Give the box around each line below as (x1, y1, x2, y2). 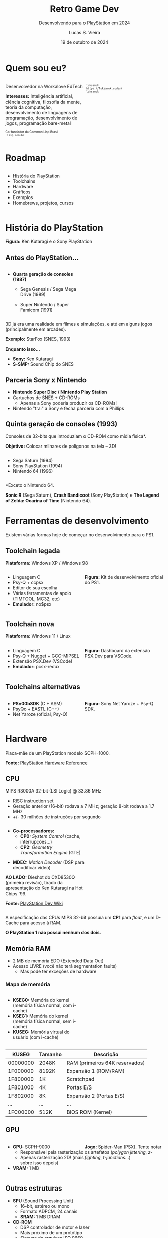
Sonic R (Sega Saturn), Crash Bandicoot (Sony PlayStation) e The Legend (5, 492, 159, 498)
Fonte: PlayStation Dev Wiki (5, 900, 63, 906)
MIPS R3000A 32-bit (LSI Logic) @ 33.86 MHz (5, 787, 102, 794)
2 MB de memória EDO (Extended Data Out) (12, 958, 104, 964)
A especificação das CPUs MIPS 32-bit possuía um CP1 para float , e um (5, 914, 155, 920)
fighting (85, 1154, 101, 1160)
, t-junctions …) (100, 1154, 131, 1160)
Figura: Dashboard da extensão (85, 648, 150, 654)
